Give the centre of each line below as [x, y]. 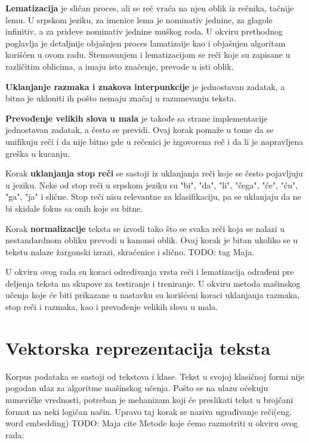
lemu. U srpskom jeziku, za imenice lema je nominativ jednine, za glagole [139, 19]
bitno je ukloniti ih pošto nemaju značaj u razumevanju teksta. [121, 98]
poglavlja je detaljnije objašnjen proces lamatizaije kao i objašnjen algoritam [146, 43]
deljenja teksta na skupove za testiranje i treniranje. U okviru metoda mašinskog [153, 283]
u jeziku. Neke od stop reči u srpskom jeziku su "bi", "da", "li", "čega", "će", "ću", [152, 185]
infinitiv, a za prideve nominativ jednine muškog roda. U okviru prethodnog [144, 31]
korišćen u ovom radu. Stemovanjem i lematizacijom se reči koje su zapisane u [148, 55]
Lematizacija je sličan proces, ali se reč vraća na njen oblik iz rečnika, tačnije [150, 8]
